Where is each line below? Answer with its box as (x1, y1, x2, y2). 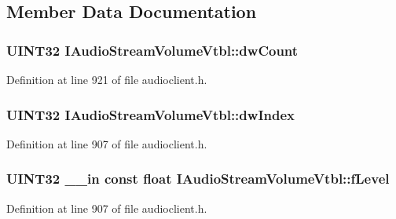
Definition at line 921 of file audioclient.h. (6, 71, 207, 87)
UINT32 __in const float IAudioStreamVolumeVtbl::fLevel (6, 169, 390, 188)
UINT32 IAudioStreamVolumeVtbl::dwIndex (6, 104, 295, 124)
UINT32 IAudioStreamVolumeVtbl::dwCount (6, 40, 299, 60)
